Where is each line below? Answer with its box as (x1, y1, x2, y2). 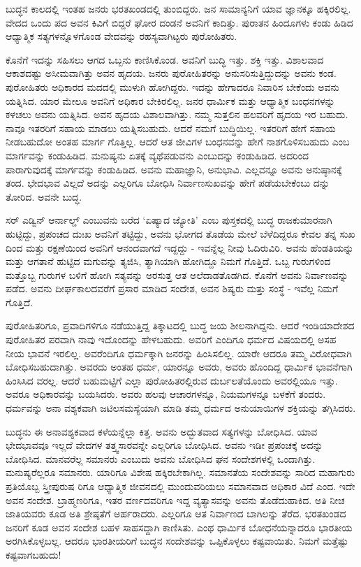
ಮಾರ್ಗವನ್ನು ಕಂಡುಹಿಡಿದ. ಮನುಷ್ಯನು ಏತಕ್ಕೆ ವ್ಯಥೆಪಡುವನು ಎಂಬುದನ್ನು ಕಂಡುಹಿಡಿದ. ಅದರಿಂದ (6, 148, 309, 162)
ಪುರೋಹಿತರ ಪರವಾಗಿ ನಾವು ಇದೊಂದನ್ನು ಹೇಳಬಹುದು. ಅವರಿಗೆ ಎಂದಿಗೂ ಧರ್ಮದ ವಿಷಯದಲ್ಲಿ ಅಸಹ (6, 332, 337, 347)
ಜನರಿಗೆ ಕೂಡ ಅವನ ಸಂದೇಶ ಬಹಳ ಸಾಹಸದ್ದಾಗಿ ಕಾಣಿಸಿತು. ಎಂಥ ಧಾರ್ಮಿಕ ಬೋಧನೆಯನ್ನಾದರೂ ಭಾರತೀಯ (6, 519, 353, 534)
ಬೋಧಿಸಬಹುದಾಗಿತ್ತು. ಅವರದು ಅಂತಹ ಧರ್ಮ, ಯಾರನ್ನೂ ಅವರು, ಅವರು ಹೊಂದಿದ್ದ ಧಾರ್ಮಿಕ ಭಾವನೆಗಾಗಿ (6, 359, 353, 374)
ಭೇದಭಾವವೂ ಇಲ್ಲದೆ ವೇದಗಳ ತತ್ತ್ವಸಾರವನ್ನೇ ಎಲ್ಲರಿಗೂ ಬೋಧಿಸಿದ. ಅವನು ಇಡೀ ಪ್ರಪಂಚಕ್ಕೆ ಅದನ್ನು (6, 438, 323, 452)
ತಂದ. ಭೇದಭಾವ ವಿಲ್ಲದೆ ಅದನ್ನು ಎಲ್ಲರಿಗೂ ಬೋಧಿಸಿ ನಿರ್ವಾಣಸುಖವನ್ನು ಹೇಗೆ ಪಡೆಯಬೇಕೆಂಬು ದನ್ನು (6, 175, 330, 190)
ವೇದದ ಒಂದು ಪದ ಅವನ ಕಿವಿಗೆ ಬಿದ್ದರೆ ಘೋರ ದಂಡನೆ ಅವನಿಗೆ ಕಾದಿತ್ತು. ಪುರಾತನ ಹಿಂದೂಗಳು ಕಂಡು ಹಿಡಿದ (6, 15, 353, 29)
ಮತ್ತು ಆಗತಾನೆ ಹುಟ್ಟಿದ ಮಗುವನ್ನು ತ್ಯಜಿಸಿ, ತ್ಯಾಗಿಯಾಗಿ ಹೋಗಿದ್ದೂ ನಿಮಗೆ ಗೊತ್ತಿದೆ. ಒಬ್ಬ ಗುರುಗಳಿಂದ (6, 254, 331, 268)
